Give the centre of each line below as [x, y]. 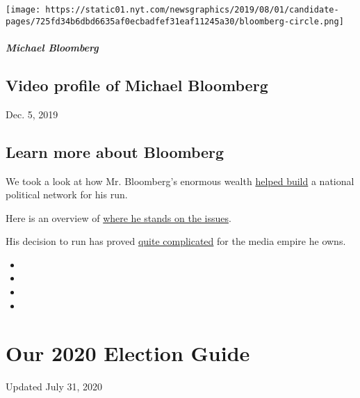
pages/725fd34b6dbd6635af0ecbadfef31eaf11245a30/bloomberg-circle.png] [175, 21]
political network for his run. [67, 194]
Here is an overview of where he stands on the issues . [118, 217]
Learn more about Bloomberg [115, 151]
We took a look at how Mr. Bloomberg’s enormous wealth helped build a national [180, 181]
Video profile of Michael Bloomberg [137, 85]
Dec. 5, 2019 [32, 114]
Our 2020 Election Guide [128, 353]
